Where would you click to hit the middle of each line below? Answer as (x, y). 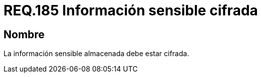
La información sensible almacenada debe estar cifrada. (96, 54)
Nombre (24, 34)
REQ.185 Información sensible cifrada (131, 10)
